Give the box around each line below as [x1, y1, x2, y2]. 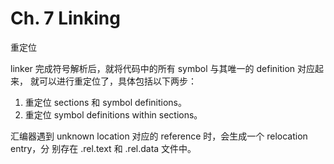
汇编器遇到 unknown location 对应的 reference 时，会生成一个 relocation [10, 130, 308, 142]
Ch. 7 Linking [10, 7, 121, 30]
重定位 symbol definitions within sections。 [24, 108, 203, 121]
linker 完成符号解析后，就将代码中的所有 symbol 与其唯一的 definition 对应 [10, 62, 316, 74]
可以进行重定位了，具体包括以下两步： [38, 75, 197, 87]
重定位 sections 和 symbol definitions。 [24, 96, 187, 108]
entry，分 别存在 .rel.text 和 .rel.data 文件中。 [10, 142, 197, 154]
